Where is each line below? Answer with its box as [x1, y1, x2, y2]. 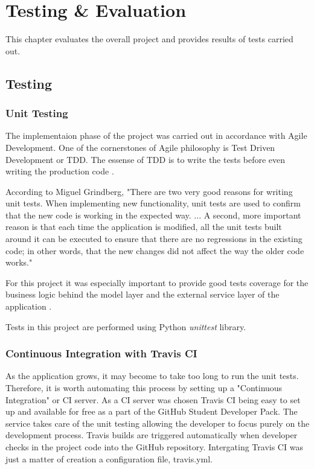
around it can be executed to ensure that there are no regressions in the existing [5, 232, 303, 245]
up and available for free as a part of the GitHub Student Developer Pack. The [5, 405, 298, 418]
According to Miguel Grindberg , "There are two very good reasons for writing [5, 185, 293, 197]
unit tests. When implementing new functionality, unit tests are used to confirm [5, 197, 301, 209]
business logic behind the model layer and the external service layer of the [5, 288, 280, 301]
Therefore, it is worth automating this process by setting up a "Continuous [5, 381, 283, 394]
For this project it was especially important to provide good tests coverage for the [5, 276, 309, 289]
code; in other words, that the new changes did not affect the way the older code [5, 244, 304, 257]
